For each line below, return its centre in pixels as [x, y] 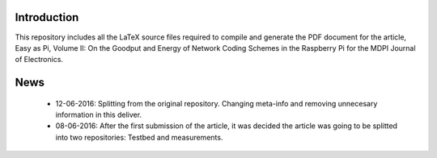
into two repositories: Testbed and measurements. [139, 137]
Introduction [47, 17]
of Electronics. [39, 60]
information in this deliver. [98, 115]
